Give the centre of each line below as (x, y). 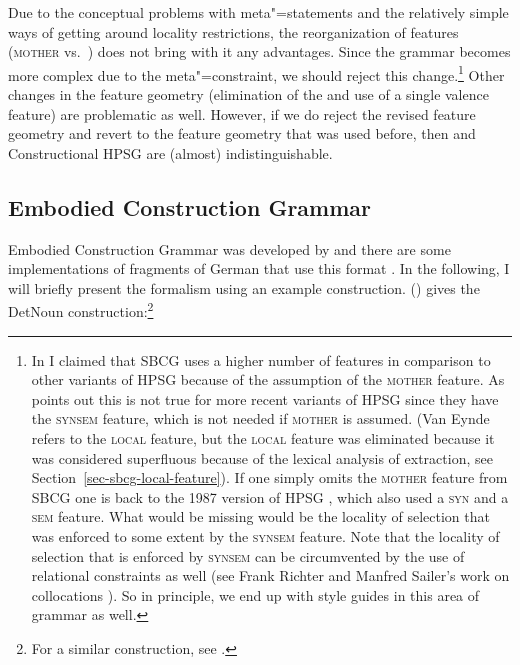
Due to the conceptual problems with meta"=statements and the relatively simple (258, 12)
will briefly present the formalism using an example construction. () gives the (244, 287)
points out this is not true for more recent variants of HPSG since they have (265, 398)
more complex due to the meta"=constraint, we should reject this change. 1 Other (256, 73)
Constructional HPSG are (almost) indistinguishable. (170, 152)
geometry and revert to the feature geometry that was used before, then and (242, 133)
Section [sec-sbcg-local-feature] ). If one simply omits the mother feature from (269, 477)
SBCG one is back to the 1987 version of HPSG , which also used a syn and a (270, 496)
